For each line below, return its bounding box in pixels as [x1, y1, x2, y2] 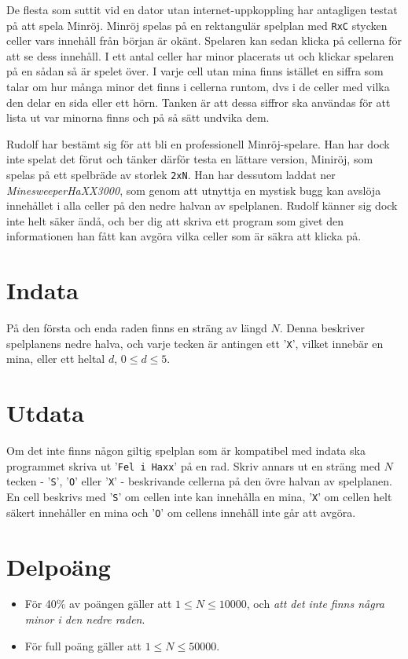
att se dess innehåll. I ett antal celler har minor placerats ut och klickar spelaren [6, 47, 394, 64]
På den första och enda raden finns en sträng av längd [6, 320, 267, 336]
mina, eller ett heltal [6, 350, 105, 367]
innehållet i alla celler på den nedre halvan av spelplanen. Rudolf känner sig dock [6, 197, 398, 214]
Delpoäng [6, 550, 111, 582]
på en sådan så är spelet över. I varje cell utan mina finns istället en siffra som [6, 63, 384, 79]
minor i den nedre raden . [24, 611, 145, 628]
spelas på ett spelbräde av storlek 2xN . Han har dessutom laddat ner [6, 167, 336, 182]
